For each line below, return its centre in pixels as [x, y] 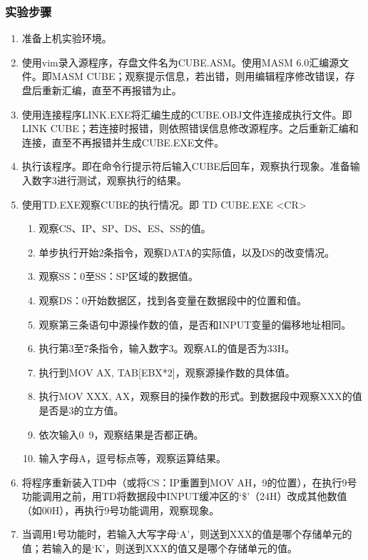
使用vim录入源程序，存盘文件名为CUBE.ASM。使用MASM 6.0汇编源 [180, 62]
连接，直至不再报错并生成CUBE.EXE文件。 [123, 142]
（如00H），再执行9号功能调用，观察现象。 [121, 510]
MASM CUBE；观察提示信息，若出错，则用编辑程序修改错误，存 [203, 76]
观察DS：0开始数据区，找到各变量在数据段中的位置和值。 [173, 300]
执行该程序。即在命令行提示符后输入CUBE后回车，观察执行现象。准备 [186, 166]
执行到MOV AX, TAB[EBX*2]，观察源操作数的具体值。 [167, 372]
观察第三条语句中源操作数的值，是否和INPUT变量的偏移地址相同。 [195, 324]
